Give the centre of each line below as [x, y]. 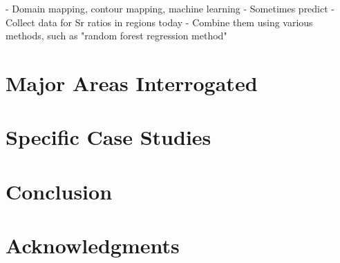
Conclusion [59, 191]
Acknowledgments [93, 245]
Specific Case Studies [108, 137]
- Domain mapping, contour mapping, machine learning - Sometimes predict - [170, 8]
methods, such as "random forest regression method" [116, 36]
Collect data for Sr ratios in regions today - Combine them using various [159, 22]
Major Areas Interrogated [132, 82]
